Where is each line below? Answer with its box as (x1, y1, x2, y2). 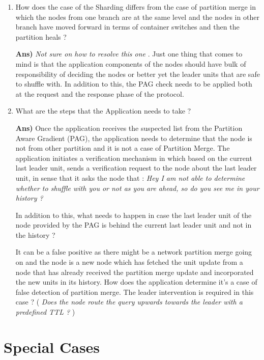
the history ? (15, 229, 55, 240)
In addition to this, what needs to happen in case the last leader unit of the (15, 209, 252, 220)
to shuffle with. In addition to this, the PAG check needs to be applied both (15, 78, 252, 89)
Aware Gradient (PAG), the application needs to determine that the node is (15, 132, 252, 143)
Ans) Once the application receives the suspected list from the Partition (15, 122, 243, 133)
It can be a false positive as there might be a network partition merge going (15, 246, 252, 257)
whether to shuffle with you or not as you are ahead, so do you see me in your (15, 182, 259, 193)
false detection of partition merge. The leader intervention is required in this (15, 286, 254, 297)
